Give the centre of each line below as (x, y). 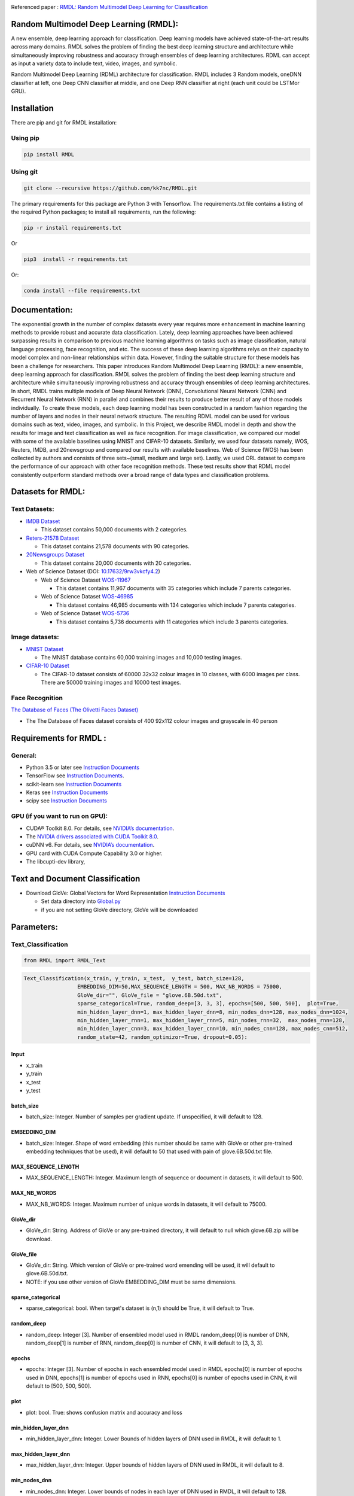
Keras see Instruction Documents (67, 792)
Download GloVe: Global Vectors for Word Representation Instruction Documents (126, 893)
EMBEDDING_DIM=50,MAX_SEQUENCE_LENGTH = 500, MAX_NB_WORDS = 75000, (179, 987)
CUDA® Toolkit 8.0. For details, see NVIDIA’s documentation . (100, 828)
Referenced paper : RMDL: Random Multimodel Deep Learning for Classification (109, 7)
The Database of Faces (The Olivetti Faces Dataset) (75, 710)
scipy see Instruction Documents (66, 801)
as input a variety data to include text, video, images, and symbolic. (94, 63)
